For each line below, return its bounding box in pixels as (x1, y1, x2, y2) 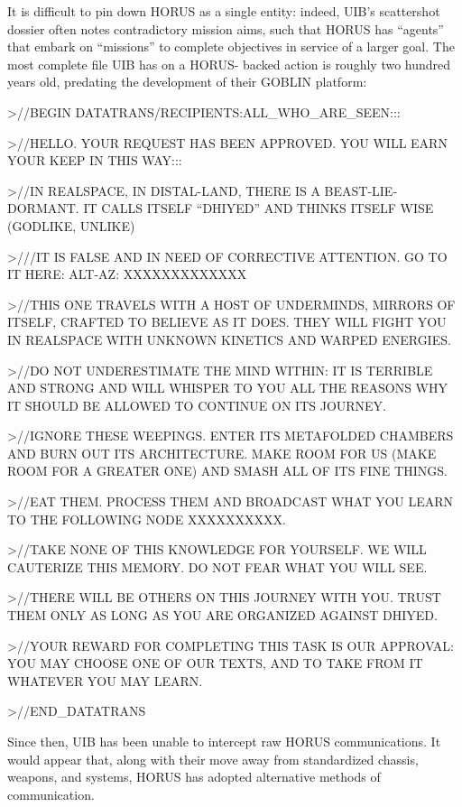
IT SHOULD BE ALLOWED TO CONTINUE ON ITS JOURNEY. (7, 395, 386, 414)
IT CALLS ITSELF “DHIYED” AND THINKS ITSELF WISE (83, 199, 434, 218)
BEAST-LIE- (324, 181, 398, 199)
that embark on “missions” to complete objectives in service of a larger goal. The (7, 37, 455, 56)
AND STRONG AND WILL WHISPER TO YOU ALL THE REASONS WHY (7, 378, 448, 397)
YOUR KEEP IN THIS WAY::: (7, 151, 182, 170)
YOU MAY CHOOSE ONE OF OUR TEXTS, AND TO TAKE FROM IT (7, 654, 423, 672)
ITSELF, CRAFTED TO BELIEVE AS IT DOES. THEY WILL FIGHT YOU (7, 312, 447, 331)
